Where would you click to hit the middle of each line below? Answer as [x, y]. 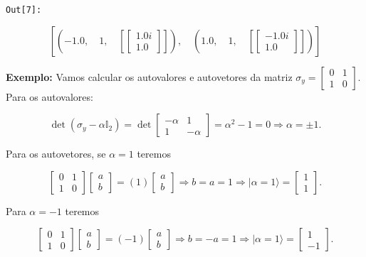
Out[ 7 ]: [24, 10]
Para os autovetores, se [56, 154]
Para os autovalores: [49, 96]
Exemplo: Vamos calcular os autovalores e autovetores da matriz [149, 76]
